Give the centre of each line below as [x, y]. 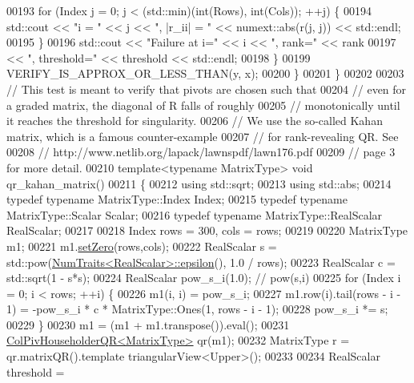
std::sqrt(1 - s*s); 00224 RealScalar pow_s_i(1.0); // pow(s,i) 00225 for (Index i [204, 278]
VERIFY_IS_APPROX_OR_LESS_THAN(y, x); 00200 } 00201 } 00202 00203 [205, 73]
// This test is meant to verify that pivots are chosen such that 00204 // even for [207, 89]
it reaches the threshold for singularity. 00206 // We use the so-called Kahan [195, 121]
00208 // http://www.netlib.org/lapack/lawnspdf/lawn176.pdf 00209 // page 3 [201, 152]
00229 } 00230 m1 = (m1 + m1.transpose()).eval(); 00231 [148, 324]
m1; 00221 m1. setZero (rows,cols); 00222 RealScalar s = [142, 246]
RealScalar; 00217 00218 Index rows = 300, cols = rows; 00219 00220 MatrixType [207, 230]
